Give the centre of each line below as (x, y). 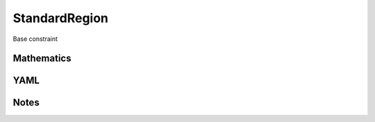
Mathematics (42, 59)
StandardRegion (61, 18)
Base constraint (35, 39)
